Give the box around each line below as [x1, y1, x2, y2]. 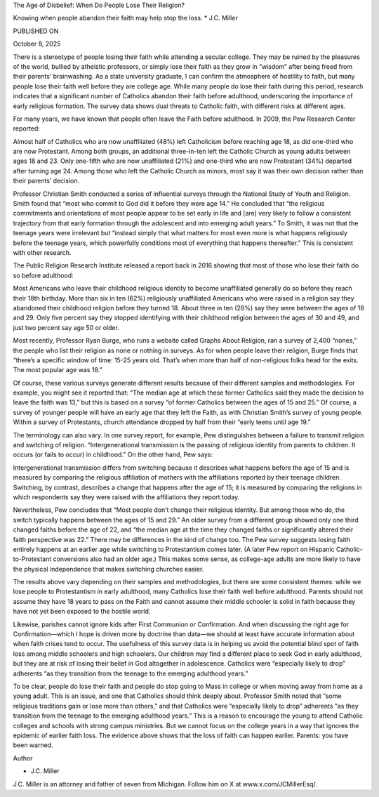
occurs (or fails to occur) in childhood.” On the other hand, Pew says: [13, 450, 213, 459]
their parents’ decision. [13, 176, 80, 185]
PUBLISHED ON [13, 27, 59, 35]
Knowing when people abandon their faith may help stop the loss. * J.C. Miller [13, 14, 238, 22]
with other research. [13, 248, 72, 256]
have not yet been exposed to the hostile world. [13, 607, 151, 616]
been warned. [13, 741, 53, 749]
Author [13, 753, 33, 762]
